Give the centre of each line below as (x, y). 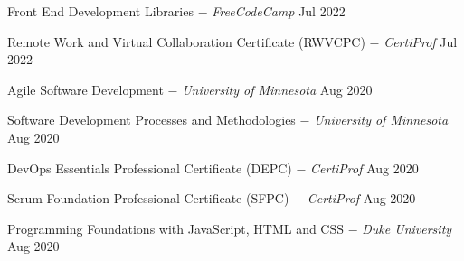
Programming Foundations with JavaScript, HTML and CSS (176, 228)
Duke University (407, 228)
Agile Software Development (85, 89)
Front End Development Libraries (100, 11)
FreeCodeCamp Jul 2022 (279, 11)
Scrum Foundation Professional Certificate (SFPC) (148, 198)
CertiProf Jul (421, 41)
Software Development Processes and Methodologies (152, 120)
